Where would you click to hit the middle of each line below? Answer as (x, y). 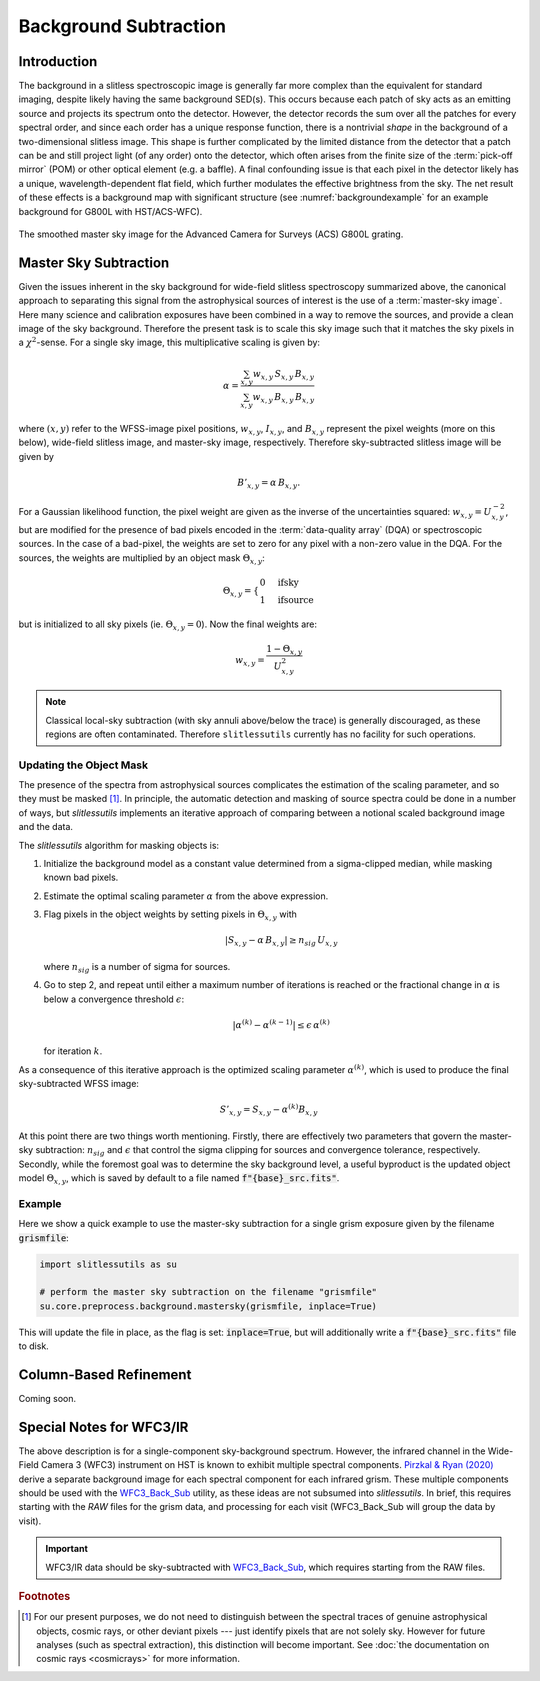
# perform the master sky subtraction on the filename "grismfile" (208, 1292)
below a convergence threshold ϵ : (114, 999)
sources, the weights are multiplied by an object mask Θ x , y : (141, 558)
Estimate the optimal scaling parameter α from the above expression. (186, 896)
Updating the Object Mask (83, 765)
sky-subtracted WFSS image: (79, 1084)
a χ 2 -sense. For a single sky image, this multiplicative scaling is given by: (169, 342)
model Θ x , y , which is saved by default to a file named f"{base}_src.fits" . (179, 1178)
